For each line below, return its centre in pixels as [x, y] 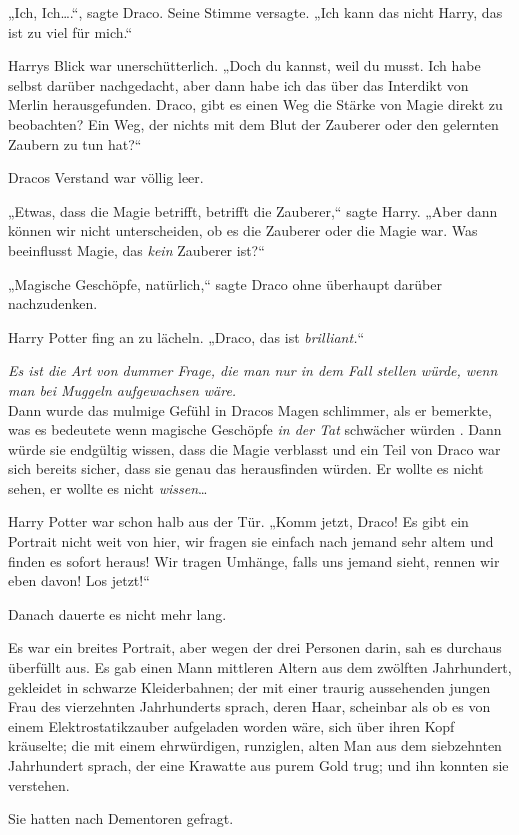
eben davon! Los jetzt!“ [79, 580]
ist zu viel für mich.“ [70, 31]
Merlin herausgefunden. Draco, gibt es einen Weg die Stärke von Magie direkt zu [255, 104]
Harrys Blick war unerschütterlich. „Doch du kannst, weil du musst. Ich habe [244, 65]
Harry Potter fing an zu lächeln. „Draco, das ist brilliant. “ [186, 336]
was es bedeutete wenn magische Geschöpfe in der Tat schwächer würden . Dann [255, 429]
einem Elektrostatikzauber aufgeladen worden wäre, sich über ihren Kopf [231, 725]
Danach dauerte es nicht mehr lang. [117, 613]
